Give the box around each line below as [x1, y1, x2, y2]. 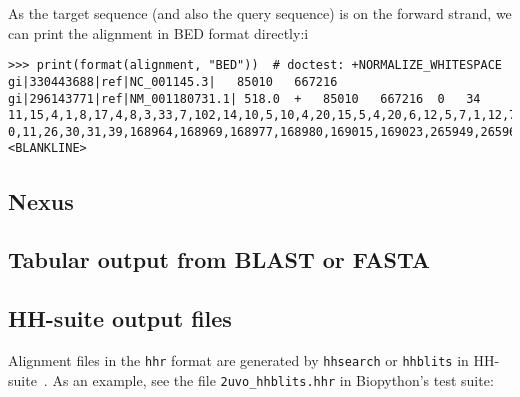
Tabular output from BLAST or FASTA [8, 244, 431, 275]
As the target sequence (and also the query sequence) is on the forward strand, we [8, 3, 512, 23]
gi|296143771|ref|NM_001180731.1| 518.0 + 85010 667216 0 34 [8, 91, 481, 106]
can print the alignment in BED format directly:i [8, 22, 309, 43]
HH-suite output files [8, 303, 232, 334]
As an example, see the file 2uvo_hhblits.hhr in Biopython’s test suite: [52, 369, 494, 390]
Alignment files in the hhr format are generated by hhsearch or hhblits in [8, 349, 469, 370]
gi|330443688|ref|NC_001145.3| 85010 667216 [8, 74, 338, 89]
